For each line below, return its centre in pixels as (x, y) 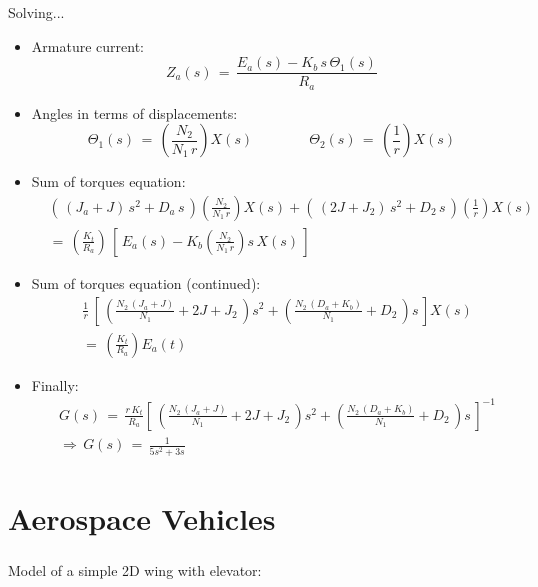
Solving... (36, 12)
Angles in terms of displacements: (134, 112)
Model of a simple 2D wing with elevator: (135, 569)
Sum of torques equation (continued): (146, 282)
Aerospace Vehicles (142, 517)
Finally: (55, 384)
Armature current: (87, 45)
